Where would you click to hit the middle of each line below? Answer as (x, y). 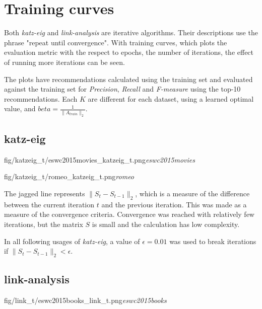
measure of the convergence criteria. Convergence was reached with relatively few (129, 214)
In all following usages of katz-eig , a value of (72, 241)
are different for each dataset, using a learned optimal (171, 98)
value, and (20, 108)
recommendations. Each (41, 98)
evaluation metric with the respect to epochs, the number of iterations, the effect (129, 52)
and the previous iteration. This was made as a (174, 204)
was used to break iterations (213, 241)
